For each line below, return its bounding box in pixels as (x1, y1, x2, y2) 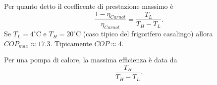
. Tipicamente (50, 38, 92, 48)
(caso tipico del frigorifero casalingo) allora (83, 28, 213, 39)
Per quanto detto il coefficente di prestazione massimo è (4, 1, 173, 11)
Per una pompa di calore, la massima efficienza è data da (4, 55, 177, 65)
